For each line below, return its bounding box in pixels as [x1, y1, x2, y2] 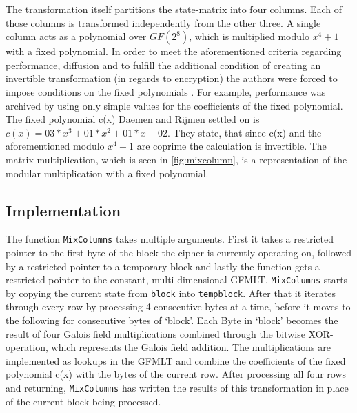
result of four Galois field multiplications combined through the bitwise [6, 326, 305, 341]
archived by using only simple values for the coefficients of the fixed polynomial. [6, 98, 343, 112]
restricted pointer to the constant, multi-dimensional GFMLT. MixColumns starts [6, 272, 348, 287]
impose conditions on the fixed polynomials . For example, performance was [6, 84, 326, 99]
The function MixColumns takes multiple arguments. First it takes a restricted [6, 232, 334, 246]
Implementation [6, 199, 121, 221]
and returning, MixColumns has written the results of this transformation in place [6, 381, 349, 395]
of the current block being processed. [6, 394, 161, 408]
